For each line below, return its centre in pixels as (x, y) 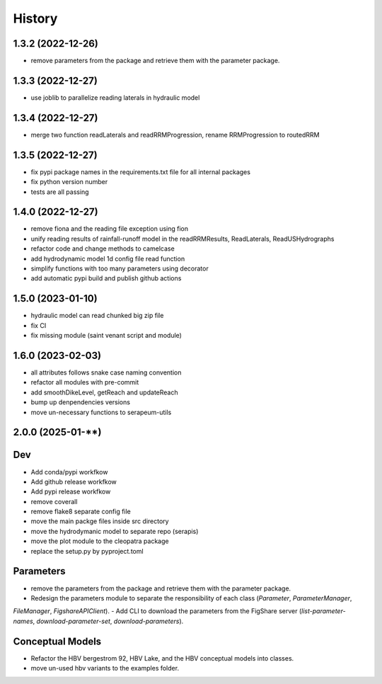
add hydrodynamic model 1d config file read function (108, 258)
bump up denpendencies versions (81, 402)
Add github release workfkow (74, 481)
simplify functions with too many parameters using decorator (120, 268)
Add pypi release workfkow (71, 491)
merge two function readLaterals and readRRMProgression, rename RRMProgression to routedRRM (175, 135)
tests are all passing (60, 192)
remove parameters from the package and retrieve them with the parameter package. (155, 61)
